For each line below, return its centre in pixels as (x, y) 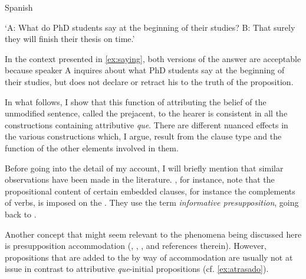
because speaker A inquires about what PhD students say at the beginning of (145, 70)
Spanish (19, 7)
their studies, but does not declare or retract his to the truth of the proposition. (149, 81)
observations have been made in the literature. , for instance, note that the (140, 179)
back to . (21, 214)
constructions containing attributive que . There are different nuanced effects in (147, 124)
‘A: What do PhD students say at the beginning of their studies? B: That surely (150, 27)
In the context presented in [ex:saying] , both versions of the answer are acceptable (153, 58)
